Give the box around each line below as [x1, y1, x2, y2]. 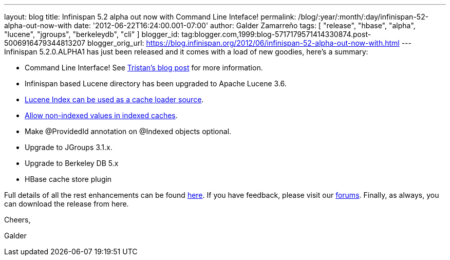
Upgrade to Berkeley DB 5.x [25, 159, 119, 168]
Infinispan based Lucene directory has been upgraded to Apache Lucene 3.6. [25, 79, 287, 88]
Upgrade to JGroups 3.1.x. [25, 143, 113, 152]
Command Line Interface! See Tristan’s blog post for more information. [25, 63, 263, 72]
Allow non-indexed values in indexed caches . [25, 111, 178, 120]
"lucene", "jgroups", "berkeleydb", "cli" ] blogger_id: [4, 30, 180, 39]
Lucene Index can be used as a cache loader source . [25, 95, 204, 104]
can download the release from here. [4, 199, 129, 208]
